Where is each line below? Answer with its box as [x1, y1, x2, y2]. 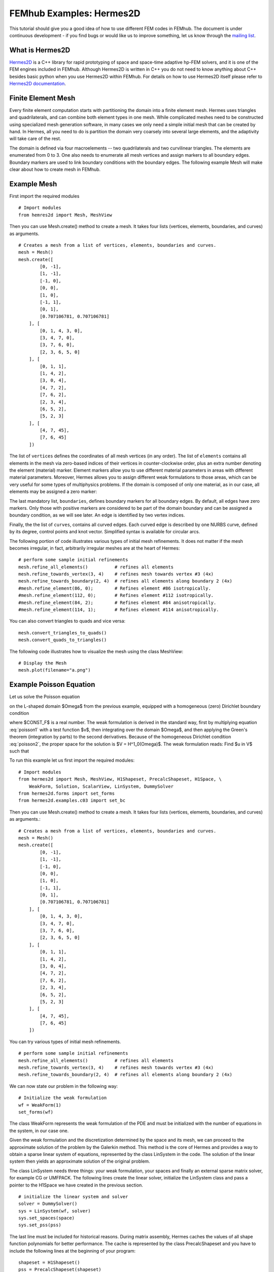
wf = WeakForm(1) [18, 1102, 61, 1108]
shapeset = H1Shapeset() [18, 1260, 80, 1265]
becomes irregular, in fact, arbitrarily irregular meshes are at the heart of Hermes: [9, 545, 180, 551]
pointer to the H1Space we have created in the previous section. [9, 1182, 143, 1188]
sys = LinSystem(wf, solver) [18, 1208, 91, 1213]
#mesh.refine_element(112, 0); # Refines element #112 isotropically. [18, 593, 214, 598]
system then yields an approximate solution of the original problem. [9, 1158, 150, 1165]
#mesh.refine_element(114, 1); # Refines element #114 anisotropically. [18, 607, 219, 613]
